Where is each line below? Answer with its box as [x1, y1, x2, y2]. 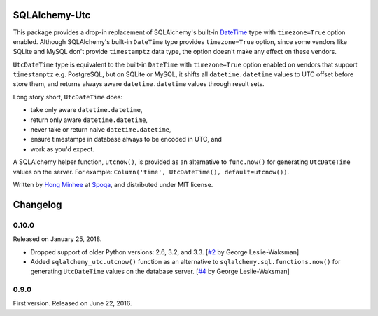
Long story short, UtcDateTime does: [13, 92, 122, 101]
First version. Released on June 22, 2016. [13, 299, 132, 308]
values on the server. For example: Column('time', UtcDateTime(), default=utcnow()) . [13, 167, 290, 176]
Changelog [13, 198, 62, 210]
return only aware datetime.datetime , [30, 116, 148, 124]
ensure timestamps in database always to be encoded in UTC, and [30, 135, 222, 144]
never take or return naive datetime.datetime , [30, 125, 171, 134]
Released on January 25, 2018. [13, 235, 102, 243]
